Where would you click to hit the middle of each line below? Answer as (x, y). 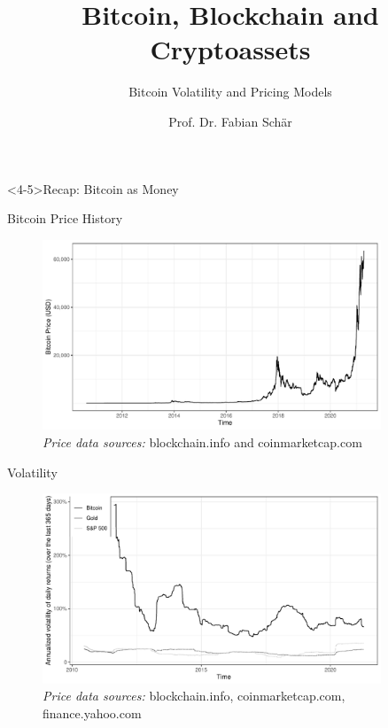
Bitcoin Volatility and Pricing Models (230, 92)
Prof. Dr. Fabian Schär (230, 121)
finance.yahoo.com (92, 713)
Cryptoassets (230, 49)
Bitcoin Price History (65, 218)
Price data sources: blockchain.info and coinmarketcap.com (202, 441)
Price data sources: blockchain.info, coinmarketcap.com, (194, 696)
